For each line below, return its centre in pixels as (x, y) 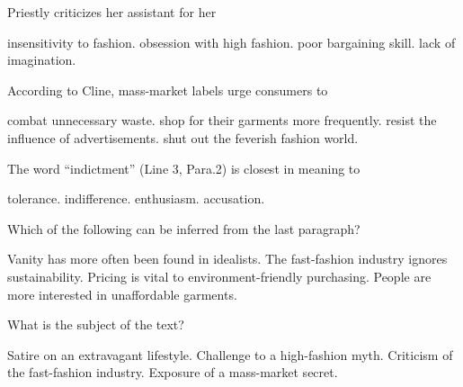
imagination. (42, 60)
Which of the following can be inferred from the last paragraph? (184, 228)
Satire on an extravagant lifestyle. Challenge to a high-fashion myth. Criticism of (230, 354)
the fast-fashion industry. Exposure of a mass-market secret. (173, 372)
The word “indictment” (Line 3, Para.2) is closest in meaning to (184, 168)
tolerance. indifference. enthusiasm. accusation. (136, 198)
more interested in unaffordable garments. (122, 294)
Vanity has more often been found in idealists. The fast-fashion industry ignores (227, 259)
